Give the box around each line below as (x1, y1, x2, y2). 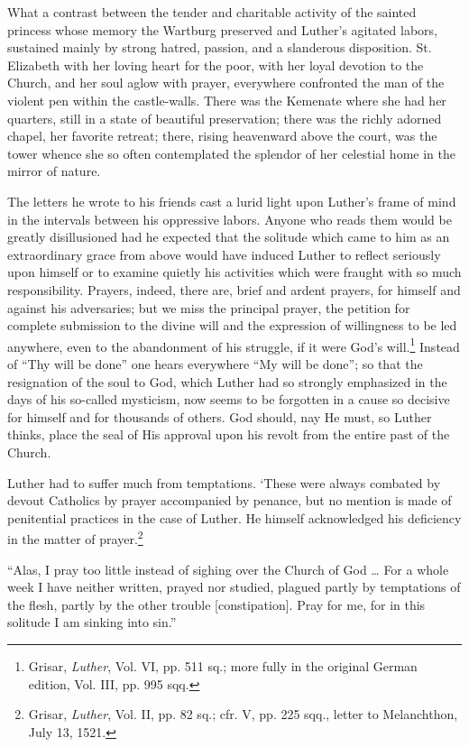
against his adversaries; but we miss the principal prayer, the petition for (7, 298, 410, 317)
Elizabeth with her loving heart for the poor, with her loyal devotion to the (7, 55, 424, 74)
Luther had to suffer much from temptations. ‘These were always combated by (7, 473, 441, 492)
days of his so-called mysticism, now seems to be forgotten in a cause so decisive (7, 390, 450, 409)
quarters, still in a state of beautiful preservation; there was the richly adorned (7, 108, 442, 127)
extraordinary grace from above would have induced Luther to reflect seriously (7, 244, 441, 263)
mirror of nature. (7, 161, 101, 180)
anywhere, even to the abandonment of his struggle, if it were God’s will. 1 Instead (7, 334, 460, 355)
